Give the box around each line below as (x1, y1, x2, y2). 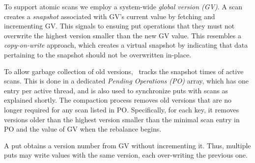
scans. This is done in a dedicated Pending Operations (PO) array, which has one (4, 76, 249, 86)
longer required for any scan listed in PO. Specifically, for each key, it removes (4, 104, 239, 114)
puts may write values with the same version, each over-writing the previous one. (4, 150, 248, 160)
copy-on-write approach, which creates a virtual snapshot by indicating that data (4, 40, 248, 50)
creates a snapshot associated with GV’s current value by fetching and (4, 11, 215, 21)
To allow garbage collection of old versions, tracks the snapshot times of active (4, 66, 244, 76)
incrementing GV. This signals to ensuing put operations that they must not (4, 21, 235, 31)
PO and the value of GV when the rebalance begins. (4, 124, 162, 134)
